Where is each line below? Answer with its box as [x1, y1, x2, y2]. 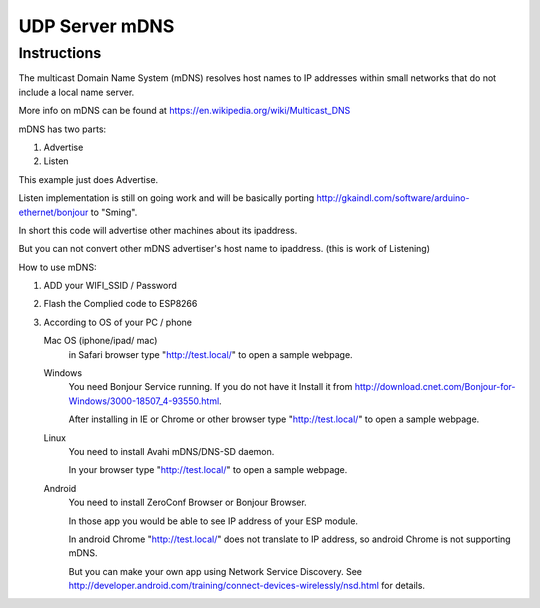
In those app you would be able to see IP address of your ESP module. [68, 515, 359, 527]
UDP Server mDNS [18, 15, 175, 37]
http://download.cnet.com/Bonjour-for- [354, 381, 516, 393]
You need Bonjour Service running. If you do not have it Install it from [68, 381, 353, 393]
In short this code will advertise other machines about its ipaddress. [18, 224, 298, 236]
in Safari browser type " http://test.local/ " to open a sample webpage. [68, 348, 354, 360]
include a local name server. [18, 86, 135, 98]
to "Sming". [90, 206, 138, 218]
